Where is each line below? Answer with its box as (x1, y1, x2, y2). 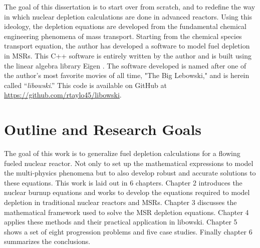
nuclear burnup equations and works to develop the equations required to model (4, 187, 250, 197)
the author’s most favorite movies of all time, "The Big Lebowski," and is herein (4, 70, 249, 80)
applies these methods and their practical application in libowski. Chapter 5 (4, 216, 237, 227)
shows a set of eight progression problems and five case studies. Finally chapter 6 (4, 226, 252, 236)
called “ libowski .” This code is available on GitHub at (4, 79, 167, 90)
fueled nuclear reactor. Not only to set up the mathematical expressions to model (4, 157, 253, 168)
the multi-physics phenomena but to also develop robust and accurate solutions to (4, 167, 256, 178)
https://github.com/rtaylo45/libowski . (4, 89, 122, 100)
